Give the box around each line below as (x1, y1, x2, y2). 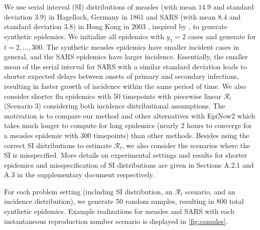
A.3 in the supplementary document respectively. (4, 169, 155, 180)
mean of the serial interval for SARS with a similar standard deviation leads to (4, 61, 247, 71)
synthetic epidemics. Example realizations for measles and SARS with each (4, 206, 234, 216)
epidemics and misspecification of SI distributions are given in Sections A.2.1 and (4, 159, 254, 170)
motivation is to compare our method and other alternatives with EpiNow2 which (4, 110, 255, 121)
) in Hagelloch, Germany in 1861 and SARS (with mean (43, 11, 216, 22)
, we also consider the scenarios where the (122, 140, 250, 150)
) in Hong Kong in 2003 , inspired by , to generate (73, 21, 227, 32)
